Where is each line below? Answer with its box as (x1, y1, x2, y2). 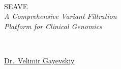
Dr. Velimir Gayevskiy (4, 55, 75, 65)
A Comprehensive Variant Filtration (4, 11, 117, 21)
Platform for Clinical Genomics (4, 20, 102, 31)
